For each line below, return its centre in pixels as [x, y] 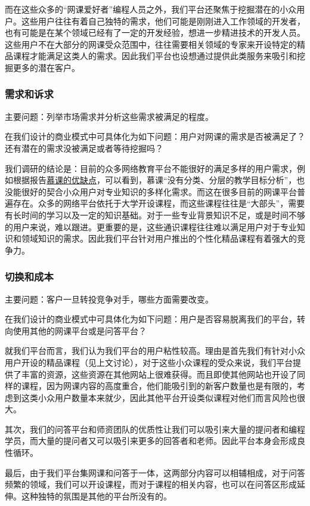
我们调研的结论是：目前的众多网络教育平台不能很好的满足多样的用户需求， [151, 168]
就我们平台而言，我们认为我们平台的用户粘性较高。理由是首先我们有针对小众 [155, 351]
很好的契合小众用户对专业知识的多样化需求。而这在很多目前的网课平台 [159, 191]
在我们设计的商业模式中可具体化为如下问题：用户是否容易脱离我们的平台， [151, 319]
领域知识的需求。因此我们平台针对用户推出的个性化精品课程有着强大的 [159, 238]
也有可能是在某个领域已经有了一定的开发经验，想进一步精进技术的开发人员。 [155, 33]
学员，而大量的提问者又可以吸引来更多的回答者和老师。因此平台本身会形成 [151, 441]
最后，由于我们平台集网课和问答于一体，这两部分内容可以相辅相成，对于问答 [155, 472]
